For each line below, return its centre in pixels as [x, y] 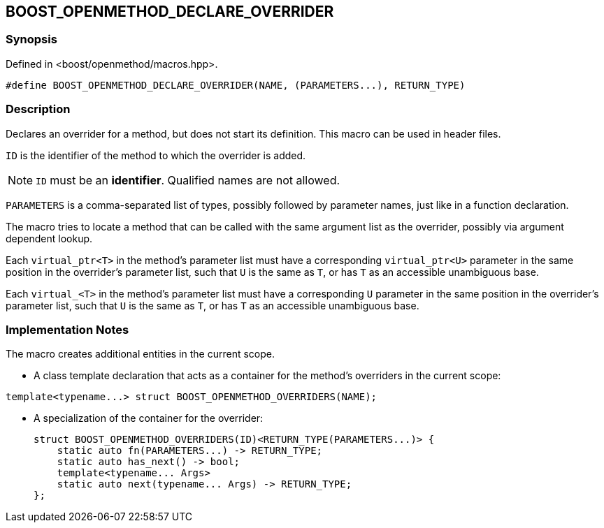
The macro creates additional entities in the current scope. [140, 354]
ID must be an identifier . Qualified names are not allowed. [188, 180]
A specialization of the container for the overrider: [149, 418]
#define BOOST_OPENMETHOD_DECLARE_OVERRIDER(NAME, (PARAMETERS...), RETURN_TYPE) [236, 85]
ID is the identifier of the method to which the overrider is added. [156, 155]
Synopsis [31, 39]
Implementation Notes [67, 329]
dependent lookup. [49, 238]
